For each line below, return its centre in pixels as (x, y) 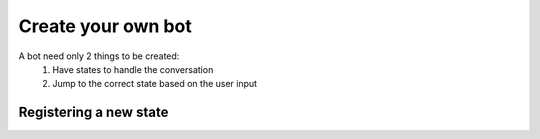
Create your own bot (105, 26)
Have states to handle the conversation (133, 69)
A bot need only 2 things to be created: (99, 56)
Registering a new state (93, 112)
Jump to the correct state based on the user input (155, 84)
